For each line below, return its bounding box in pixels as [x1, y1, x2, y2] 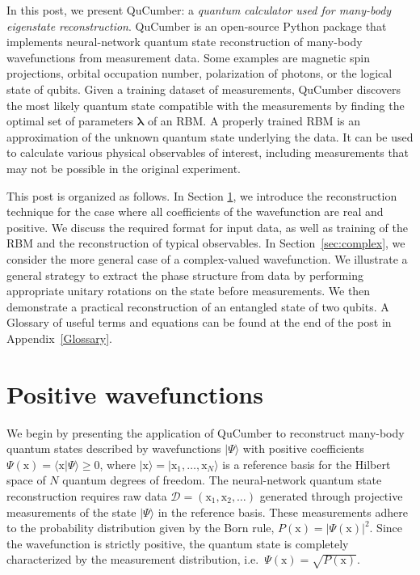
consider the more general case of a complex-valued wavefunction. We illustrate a [6, 250, 408, 267]
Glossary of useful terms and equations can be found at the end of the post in [6, 314, 392, 331]
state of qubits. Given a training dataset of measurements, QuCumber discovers [6, 80, 401, 97]
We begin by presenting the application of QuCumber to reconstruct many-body [6, 424, 405, 441]
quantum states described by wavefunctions [6, 440, 221, 457]
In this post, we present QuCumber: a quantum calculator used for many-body [6, 2, 392, 18]
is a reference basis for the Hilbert [222, 455, 391, 472]
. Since [369, 519, 403, 536]
